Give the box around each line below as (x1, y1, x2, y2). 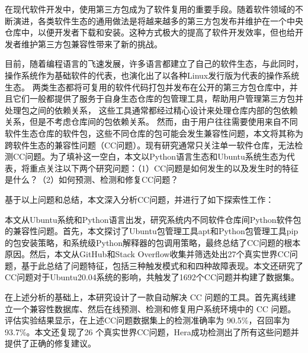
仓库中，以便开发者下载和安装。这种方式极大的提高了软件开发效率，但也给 (5, 26, 295, 38)
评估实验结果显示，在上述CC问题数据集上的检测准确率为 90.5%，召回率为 (5, 314, 290, 326)
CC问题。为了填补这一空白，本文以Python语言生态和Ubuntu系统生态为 (12, 150, 287, 163)
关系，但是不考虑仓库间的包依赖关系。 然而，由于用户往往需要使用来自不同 (5, 115, 298, 128)
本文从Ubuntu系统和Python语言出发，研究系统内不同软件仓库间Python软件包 (5, 213, 301, 225)
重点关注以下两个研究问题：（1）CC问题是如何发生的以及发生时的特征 (29, 161, 299, 174)
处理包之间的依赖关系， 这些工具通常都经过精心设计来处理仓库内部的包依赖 (5, 103, 298, 116)
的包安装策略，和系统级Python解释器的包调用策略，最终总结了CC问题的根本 (5, 236, 301, 248)
